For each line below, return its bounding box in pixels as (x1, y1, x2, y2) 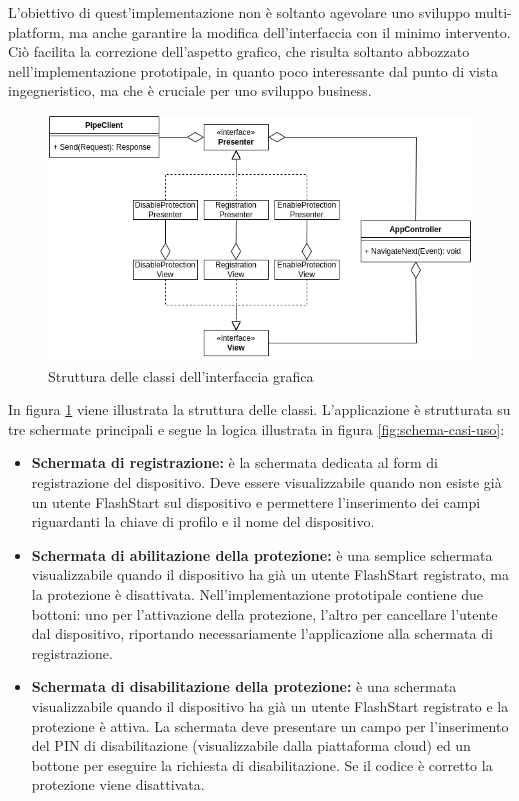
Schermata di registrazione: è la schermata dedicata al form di (31, 452, 438, 473)
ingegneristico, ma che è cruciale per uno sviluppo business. (8, 80, 372, 101)
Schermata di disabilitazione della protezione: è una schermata (31, 676, 457, 697)
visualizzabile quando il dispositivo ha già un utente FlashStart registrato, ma (31, 564, 509, 585)
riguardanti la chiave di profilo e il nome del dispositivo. (31, 511, 375, 532)
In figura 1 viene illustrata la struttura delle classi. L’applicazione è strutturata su (8, 399, 511, 420)
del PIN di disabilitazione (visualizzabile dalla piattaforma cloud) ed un (31, 735, 471, 756)
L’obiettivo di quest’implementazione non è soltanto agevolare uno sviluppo (8, 2, 471, 22)
